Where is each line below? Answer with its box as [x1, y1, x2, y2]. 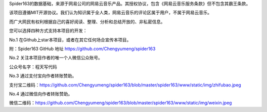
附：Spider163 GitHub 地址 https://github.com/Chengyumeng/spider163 [9, 46, 156, 52]
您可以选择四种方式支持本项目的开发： [9, 28, 88, 34]
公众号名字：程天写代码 [9, 64, 57, 70]
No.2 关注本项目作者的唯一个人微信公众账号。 [9, 55, 103, 61]
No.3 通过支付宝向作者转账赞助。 [9, 73, 77, 79]
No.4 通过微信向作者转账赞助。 [9, 91, 73, 97]
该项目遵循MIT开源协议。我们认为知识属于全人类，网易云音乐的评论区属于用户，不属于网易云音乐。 [9, 10, 212, 16]
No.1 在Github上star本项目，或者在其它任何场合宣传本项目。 [9, 37, 132, 43]
